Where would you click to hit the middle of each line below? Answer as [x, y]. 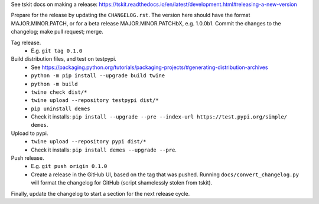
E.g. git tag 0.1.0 [57, 51]
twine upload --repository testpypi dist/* [95, 101]
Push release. [27, 158]
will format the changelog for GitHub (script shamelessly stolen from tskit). [122, 183]
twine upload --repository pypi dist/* [89, 142]
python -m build [54, 84]
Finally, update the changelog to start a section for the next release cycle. [100, 193]
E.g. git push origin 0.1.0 [69, 166]
